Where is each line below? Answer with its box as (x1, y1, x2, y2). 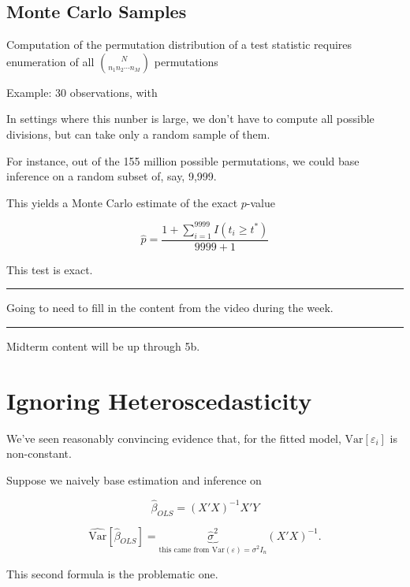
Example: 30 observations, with (6, 84, 158, 100)
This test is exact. (6, 261, 93, 277)
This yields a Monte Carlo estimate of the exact (6, 194, 238, 210)
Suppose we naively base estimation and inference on (6, 471, 262, 488)
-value (246, 194, 275, 210)
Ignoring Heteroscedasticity (6, 384, 312, 416)
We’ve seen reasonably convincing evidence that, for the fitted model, (6, 429, 341, 446)
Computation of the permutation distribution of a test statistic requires (6, 36, 352, 53)
